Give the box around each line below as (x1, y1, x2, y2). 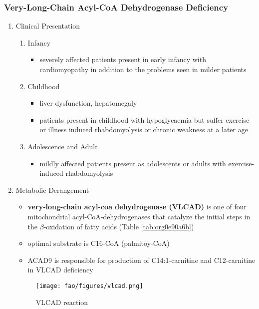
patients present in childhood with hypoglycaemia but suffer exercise (39, 114, 250, 125)
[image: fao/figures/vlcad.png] (35, 282, 143, 289)
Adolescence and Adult (27, 141, 98, 151)
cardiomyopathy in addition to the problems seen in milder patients (39, 64, 247, 74)
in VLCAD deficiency (27, 264, 93, 275)
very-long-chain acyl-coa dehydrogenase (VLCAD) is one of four (27, 201, 247, 212)
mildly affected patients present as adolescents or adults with (39, 158, 226, 168)
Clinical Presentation (15, 21, 80, 31)
